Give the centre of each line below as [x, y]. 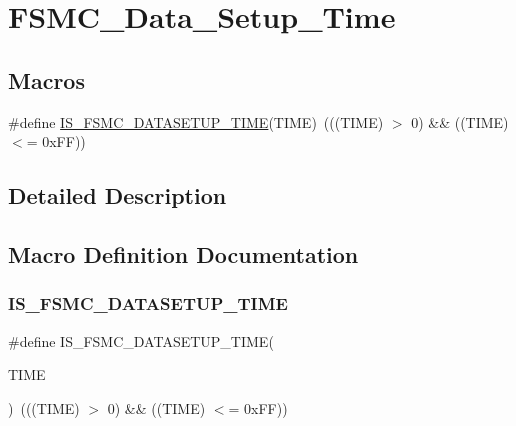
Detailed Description [117, 195]
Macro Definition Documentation [183, 253]
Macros [46, 79]
